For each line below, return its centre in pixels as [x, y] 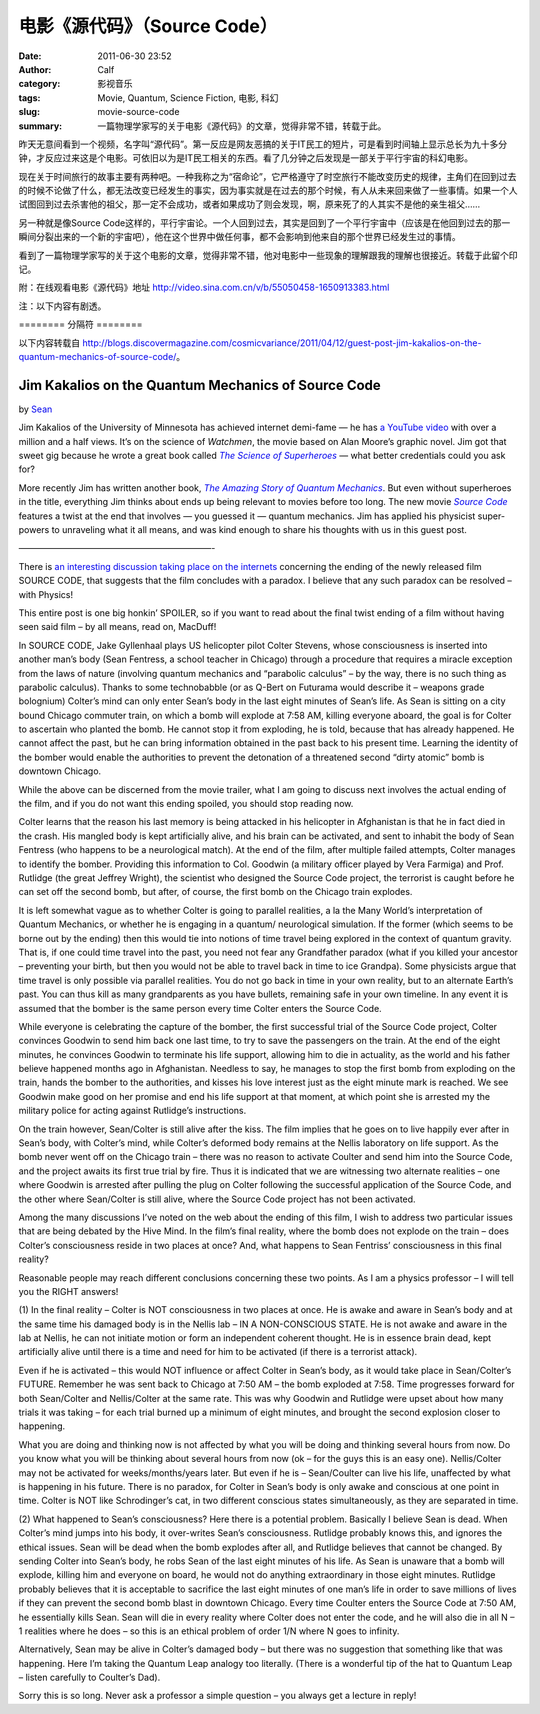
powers [34, 529]
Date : [30, 56]
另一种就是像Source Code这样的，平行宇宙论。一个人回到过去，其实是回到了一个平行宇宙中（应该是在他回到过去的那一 [264, 222]
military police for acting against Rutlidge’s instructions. [132, 1111]
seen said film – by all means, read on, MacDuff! [117, 627]
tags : [29, 97]
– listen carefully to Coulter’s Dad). [89, 1677]
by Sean [35, 409]
